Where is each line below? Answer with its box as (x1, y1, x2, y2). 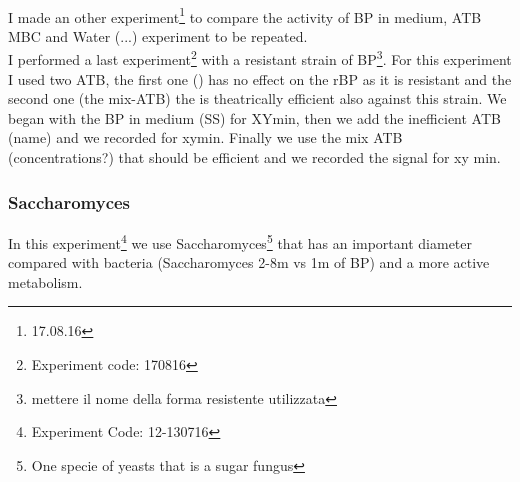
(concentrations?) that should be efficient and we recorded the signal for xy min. (8, 147, 501, 168)
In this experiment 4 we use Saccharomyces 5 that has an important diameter (8, 229, 473, 253)
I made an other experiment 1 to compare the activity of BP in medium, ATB (8, 3, 482, 27)
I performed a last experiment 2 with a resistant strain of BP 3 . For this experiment (8, 46, 512, 70)
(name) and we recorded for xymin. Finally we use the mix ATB (8, 127, 403, 148)
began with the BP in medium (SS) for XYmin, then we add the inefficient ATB (8, 107, 501, 128)
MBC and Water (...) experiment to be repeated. (8, 25, 308, 46)
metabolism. (8, 271, 83, 292)
